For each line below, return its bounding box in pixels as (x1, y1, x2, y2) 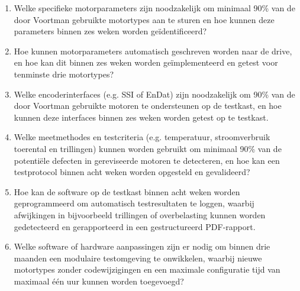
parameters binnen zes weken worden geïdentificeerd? (14, 25, 207, 37)
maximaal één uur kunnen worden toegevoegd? (14, 274, 184, 287)
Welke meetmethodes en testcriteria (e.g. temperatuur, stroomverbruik (14, 131, 270, 143)
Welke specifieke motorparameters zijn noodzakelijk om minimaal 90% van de (14, 2, 295, 14)
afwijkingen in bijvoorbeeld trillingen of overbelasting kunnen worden (14, 208, 266, 221)
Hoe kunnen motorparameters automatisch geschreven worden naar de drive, (14, 44, 292, 57)
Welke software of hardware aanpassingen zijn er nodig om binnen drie (14, 240, 270, 253)
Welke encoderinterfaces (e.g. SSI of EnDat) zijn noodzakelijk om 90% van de (14, 88, 295, 100)
